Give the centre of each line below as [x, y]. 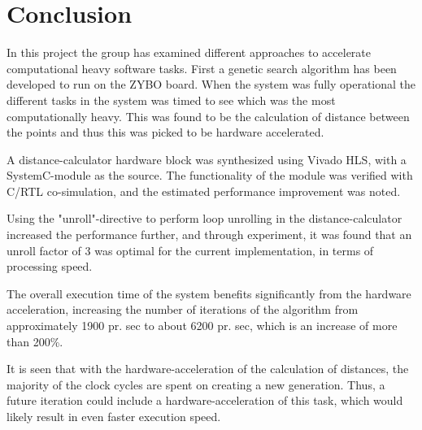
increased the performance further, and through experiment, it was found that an [209, 235]
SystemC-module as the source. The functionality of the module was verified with [210, 175]
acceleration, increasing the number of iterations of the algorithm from [183, 309]
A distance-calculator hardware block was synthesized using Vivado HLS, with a [207, 159]
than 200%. [35, 341]
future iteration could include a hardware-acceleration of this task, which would [205, 400]
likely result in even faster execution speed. [114, 416]
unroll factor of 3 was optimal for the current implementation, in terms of [190, 250]
